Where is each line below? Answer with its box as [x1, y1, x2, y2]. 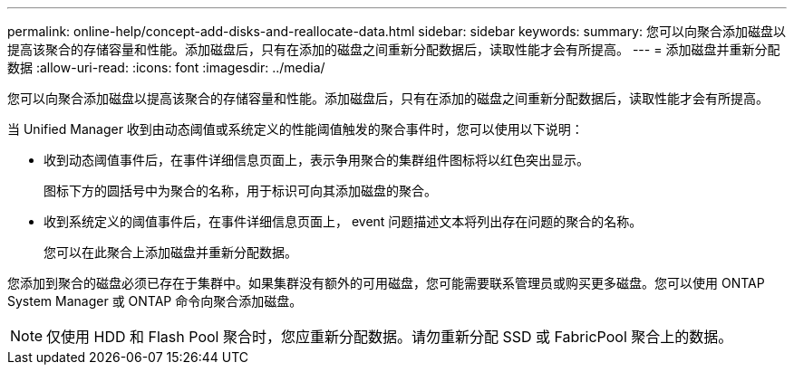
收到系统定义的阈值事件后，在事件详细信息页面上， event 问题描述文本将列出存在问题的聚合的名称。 [44, 214, 643, 229]
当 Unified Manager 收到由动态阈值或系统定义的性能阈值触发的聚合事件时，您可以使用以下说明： [7, 121, 584, 137]
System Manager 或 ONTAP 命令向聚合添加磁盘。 [7, 293, 303, 309]
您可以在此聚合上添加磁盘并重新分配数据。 [44, 244, 297, 260]
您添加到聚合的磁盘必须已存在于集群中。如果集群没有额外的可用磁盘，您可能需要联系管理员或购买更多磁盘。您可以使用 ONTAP [7, 275, 765, 291]
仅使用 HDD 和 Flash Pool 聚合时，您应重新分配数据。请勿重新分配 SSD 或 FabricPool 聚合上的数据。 [46, 328, 733, 346]
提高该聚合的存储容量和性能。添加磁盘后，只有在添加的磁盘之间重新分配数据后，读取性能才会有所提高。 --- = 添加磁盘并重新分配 [7, 42, 780, 57]
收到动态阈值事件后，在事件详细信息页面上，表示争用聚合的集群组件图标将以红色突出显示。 [44, 152, 589, 167]
